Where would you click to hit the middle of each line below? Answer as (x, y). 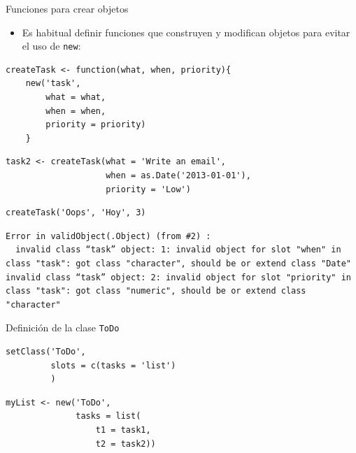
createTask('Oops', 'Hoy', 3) (76, 213)
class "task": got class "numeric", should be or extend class (156, 291)
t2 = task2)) (126, 444)
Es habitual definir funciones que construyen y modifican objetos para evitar (186, 32)
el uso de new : (51, 46)
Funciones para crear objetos (67, 8)
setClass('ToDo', (46, 352)
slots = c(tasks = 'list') (113, 365)
